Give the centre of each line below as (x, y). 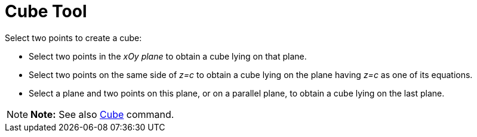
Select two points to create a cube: (73, 38)
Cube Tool (46, 11)
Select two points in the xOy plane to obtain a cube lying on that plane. (168, 56)
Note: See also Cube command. (102, 114)
